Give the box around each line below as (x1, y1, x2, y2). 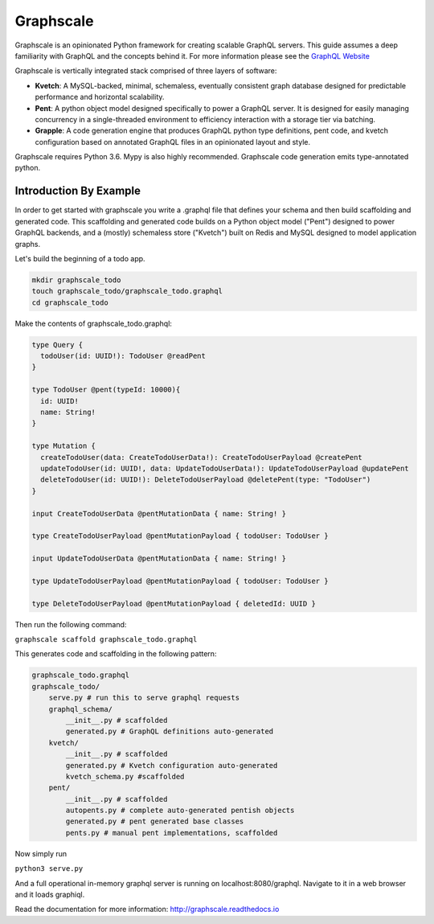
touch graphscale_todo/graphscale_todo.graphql (31, 286, 223, 296)
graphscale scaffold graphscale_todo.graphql (14, 635, 198, 644)
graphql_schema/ (48, 704, 113, 713)
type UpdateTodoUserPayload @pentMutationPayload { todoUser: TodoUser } (31, 576, 329, 585)
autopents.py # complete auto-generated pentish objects (65, 806, 295, 815)
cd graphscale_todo (31, 298, 108, 307)
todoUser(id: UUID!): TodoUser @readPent (40, 351, 207, 361)
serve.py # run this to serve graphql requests (48, 693, 240, 703)
